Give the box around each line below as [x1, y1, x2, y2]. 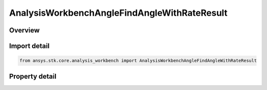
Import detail [9, 42, 49, 50]
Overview [9, 26, 40, 34]
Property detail [9, 72, 57, 81]
